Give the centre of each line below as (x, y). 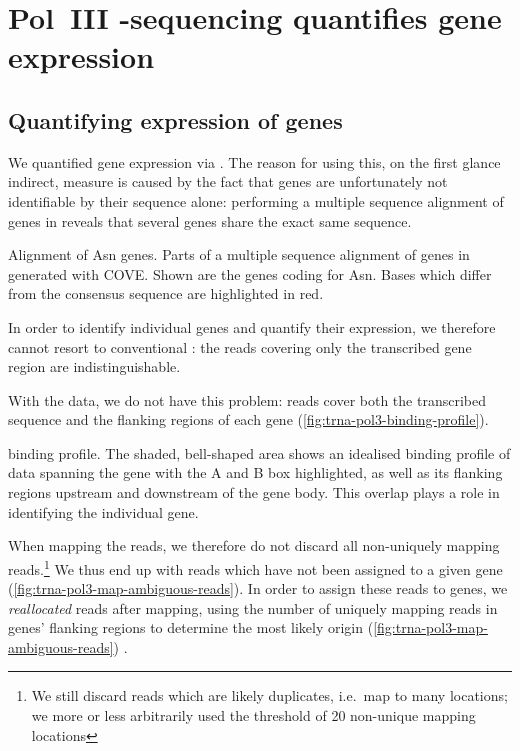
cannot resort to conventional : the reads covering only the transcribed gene (240, 346)
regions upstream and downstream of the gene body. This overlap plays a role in (254, 492)
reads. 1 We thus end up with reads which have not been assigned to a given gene (255, 567)
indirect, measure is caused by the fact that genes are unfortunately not (228, 181)
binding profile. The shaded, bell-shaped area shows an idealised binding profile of (259, 452)
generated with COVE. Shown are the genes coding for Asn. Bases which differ (250, 273)
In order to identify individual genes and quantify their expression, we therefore (252, 326)
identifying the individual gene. (103, 511)
